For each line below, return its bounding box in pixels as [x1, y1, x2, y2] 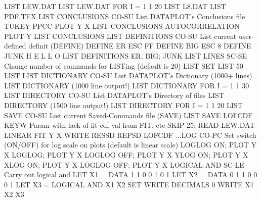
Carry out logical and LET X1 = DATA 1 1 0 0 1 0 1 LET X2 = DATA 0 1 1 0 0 [4, 169, 257, 180]
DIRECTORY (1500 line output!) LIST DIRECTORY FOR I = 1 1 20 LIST [4, 99, 243, 110]
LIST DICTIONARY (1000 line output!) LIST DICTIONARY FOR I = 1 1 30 [4, 80, 249, 90]
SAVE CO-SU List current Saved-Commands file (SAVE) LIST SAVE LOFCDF [4, 110, 253, 120]
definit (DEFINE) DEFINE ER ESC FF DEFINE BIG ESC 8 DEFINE [28, 40, 251, 51]
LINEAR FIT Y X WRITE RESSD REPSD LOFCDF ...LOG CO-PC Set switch [4, 129, 256, 140]
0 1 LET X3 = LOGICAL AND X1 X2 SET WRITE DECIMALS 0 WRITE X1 [4, 179, 254, 189]
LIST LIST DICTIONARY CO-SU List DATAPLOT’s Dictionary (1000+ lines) [4, 70, 252, 81]
